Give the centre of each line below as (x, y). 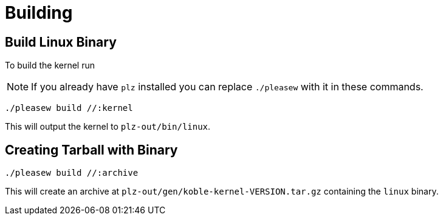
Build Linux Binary (61, 42)
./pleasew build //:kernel (69, 108)
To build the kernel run (50, 65)
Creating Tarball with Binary (91, 150)
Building (39, 13)
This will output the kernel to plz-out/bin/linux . (108, 127)
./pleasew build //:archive (72, 173)
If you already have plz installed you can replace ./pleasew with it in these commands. (227, 87)
